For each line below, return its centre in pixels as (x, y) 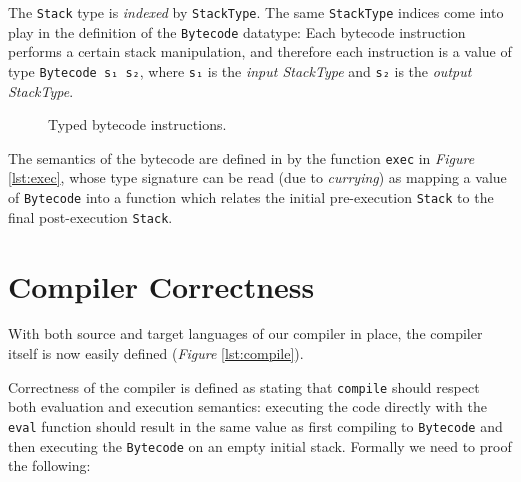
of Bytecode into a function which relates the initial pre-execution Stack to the (251, 197)
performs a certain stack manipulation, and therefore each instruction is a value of (260, 51)
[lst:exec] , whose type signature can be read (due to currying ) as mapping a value (257, 177)
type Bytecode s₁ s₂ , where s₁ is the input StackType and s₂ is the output (240, 70)
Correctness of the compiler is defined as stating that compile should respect (244, 386)
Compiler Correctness (161, 285)
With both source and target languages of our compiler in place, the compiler (245, 333)
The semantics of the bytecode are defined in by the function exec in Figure (241, 157)
